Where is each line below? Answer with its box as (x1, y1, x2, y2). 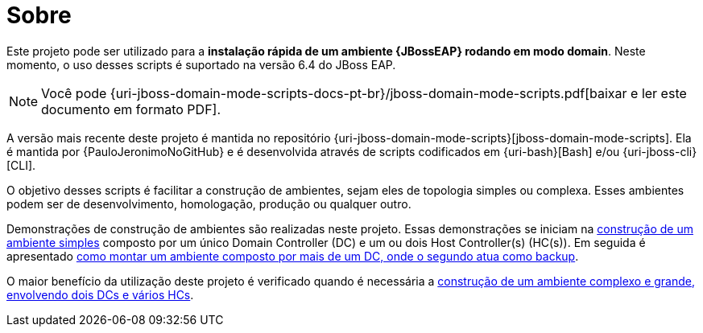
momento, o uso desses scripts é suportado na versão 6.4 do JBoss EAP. (6, 57, 396, 72)
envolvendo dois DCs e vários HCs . (6, 287, 194, 302)
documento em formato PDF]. (41, 101, 221, 117)
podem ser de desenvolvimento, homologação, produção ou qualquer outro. (6, 196, 411, 211)
